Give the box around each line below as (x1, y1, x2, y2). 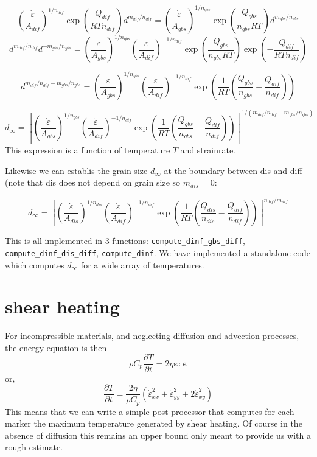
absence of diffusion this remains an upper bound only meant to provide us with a (5, 428, 311, 441)
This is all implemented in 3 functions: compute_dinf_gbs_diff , (5, 234, 245, 247)
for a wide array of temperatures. (80, 258, 204, 271)
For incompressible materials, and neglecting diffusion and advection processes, (5, 329, 299, 342)
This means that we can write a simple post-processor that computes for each (5, 405, 294, 417)
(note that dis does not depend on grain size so (5, 176, 181, 189)
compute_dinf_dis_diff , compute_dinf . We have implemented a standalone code (5, 246, 310, 259)
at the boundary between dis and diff (164, 164, 302, 176)
